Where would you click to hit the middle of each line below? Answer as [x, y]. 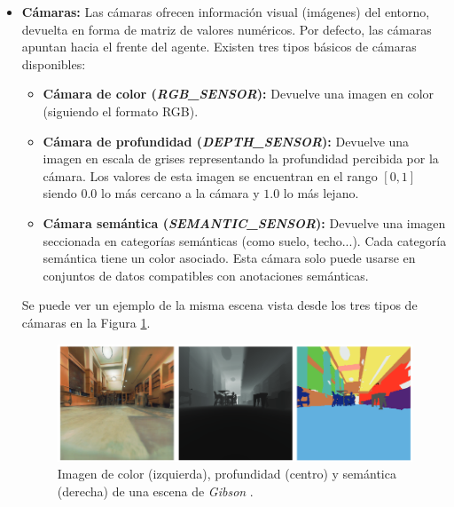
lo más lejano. [321, 193]
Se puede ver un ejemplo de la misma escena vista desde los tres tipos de [219, 305]
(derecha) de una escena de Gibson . [155, 491]
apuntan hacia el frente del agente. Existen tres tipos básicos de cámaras [219, 47]
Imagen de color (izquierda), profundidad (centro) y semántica [227, 474]
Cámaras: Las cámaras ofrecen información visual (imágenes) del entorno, [226, 12]
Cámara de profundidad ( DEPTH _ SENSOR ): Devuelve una [226, 141]
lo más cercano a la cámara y [180, 193]
